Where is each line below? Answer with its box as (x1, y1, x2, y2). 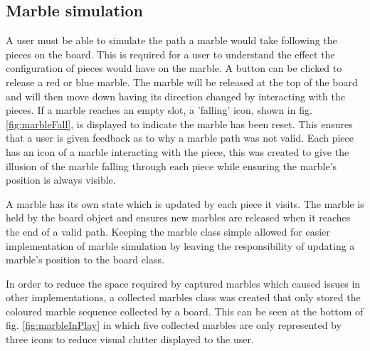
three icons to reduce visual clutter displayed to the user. (6, 332, 254, 347)
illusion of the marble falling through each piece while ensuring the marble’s (6, 158, 337, 173)
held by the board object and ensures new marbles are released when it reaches (6, 210, 351, 225)
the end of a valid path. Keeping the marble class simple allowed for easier (6, 224, 330, 239)
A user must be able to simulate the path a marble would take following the (6, 33, 337, 48)
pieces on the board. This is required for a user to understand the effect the (6, 46, 335, 61)
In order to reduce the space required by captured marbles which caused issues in (6, 276, 361, 290)
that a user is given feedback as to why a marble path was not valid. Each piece (6, 130, 354, 145)
